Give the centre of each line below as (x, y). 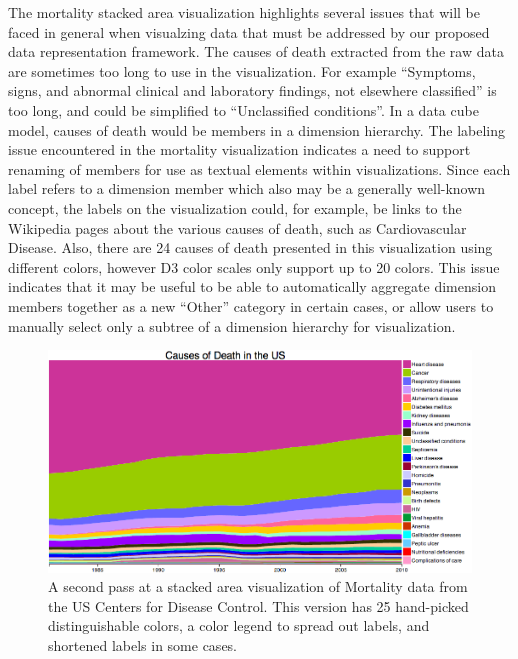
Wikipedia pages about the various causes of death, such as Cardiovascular (237, 227)
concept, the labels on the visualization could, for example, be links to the (235, 207)
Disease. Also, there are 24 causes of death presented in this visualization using (250, 247)
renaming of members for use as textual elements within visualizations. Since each (259, 168)
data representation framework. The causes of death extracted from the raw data (256, 51)
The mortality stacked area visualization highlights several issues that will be (244, 12)
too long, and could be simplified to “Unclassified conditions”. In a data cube (243, 109)
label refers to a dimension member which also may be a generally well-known (247, 188)
